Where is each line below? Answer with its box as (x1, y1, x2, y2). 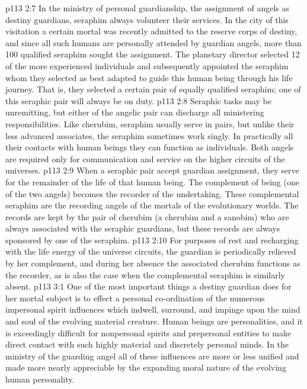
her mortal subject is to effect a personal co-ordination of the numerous (5, 291, 265, 304)
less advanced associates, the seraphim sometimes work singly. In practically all (5, 129, 293, 142)
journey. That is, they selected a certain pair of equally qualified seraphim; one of (5, 83, 301, 95)
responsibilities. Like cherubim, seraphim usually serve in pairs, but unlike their (5, 117, 295, 130)
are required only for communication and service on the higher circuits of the (5, 152, 285, 165)
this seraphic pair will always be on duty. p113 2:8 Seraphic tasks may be (5, 94, 271, 107)
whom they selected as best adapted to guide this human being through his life (5, 71, 293, 83)
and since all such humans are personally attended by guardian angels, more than (5, 36, 302, 49)
